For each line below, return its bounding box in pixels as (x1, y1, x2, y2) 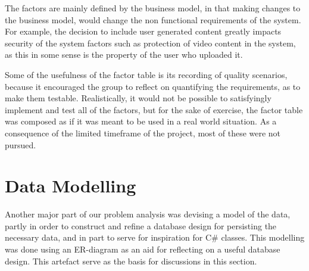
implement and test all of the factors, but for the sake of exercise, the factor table (5, 103, 303, 116)
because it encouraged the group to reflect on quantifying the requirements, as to (5, 80, 301, 92)
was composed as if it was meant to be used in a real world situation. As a (5, 115, 277, 127)
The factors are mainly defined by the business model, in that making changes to (5, 2, 301, 14)
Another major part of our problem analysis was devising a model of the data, (5, 208, 291, 220)
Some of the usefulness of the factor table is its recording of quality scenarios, (5, 68, 288, 80)
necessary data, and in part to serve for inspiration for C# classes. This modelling (5, 231, 305, 244)
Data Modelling (5, 173, 136, 198)
